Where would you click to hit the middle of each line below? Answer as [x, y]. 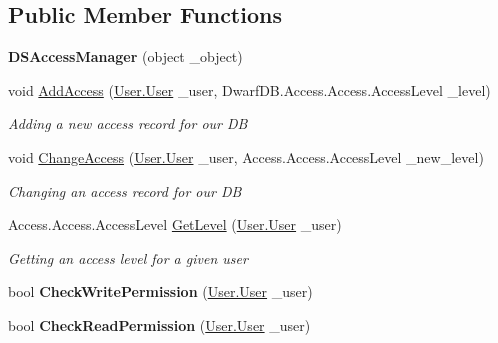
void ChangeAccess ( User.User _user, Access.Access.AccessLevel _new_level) [246, 156]
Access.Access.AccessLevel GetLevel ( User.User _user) [175, 224]
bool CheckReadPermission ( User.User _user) [159, 324]
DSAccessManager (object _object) [125, 56]
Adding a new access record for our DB [128, 123]
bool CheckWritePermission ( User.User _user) [160, 291]
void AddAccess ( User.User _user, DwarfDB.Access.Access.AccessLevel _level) [249, 89]
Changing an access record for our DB [125, 190]
